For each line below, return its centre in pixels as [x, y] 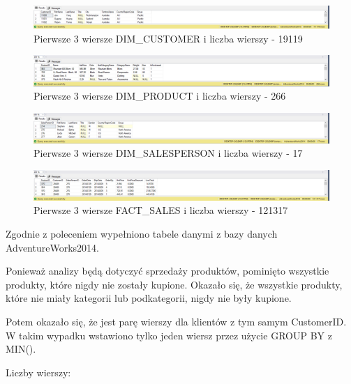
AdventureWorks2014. [52, 247]
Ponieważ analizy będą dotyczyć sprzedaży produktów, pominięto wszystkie [167, 271]
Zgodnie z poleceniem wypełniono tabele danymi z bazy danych [142, 233]
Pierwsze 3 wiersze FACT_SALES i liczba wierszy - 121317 [161, 210]
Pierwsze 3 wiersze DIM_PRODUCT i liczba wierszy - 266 [160, 96]
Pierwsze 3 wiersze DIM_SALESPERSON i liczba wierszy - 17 [168, 153]
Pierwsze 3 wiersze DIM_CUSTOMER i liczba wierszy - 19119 [168, 38]
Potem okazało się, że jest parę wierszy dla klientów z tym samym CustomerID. [176, 321]
